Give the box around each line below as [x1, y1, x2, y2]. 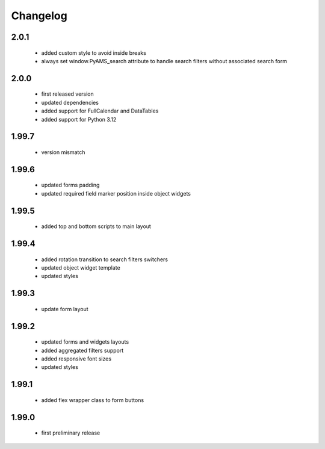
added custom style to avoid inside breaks [41, 49, 147, 57]
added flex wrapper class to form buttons [41, 396, 144, 403]
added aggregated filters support [41, 347, 124, 354]
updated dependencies [41, 99, 99, 106]
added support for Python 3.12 [41, 116, 117, 123]
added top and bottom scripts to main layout [41, 223, 152, 230]
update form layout [41, 305, 88, 312]
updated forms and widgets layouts [41, 338, 129, 345]
